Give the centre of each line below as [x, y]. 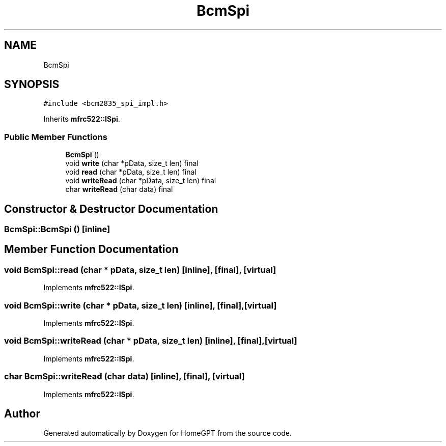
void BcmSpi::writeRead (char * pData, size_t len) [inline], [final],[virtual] [151, 341]
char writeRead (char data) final [119, 189]
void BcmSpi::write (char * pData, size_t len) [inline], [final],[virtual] [141, 305]
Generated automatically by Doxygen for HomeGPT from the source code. [168, 433]
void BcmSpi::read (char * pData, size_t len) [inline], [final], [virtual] [140, 270]
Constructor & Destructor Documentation [111, 209]
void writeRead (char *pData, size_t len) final [141, 181]
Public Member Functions [56, 137]
